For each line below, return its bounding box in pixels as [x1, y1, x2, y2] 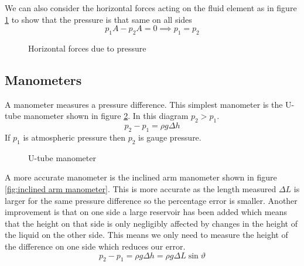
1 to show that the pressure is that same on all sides [5, 13, 192, 25]
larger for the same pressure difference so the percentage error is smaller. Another [5, 194, 298, 206]
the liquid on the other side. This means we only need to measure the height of [5, 229, 288, 241]
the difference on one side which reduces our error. [5, 240, 186, 252]
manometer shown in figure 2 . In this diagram [23, 110, 189, 122]
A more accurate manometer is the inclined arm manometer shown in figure [5, 171, 277, 183]
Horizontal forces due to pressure [28, 42, 146, 54]
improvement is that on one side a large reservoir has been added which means [5, 206, 287, 218]
